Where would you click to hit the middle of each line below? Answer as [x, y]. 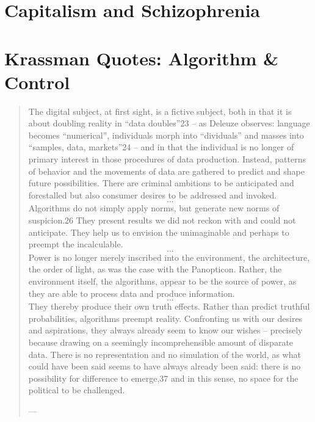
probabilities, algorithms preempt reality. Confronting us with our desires [165, 318]
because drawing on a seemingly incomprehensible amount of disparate [161, 342]
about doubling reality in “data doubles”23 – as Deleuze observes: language [169, 123]
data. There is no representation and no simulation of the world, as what [165, 354]
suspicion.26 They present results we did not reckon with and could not [162, 220]
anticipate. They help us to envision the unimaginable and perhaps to [159, 232]
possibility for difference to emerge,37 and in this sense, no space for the [163, 378]
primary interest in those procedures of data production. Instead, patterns [167, 159]
